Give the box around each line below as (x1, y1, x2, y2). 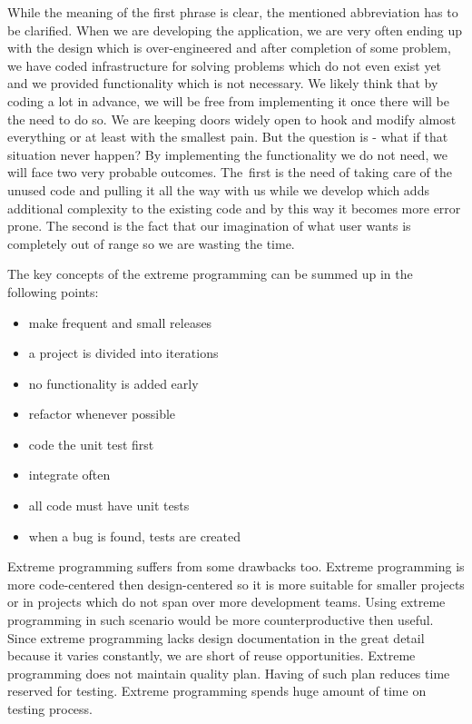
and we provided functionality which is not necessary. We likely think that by (7, 74, 438, 93)
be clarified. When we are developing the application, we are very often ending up (7, 20, 463, 39)
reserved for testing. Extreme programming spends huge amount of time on (7, 681, 427, 700)
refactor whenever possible (28, 404, 176, 423)
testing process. (7, 699, 93, 718)
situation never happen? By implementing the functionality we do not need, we (7, 144, 447, 164)
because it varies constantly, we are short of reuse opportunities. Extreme (7, 646, 416, 665)
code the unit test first (28, 434, 154, 453)
